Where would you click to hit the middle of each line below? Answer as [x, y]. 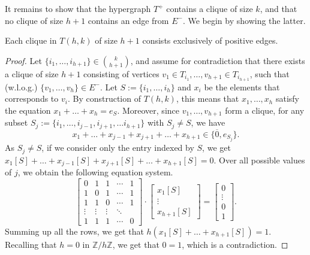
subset [16, 122]
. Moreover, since [148, 110]
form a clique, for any [265, 110]
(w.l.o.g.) [21, 86]
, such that [270, 73]
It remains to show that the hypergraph [78, 8]
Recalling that [31, 244]
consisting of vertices [121, 73]
